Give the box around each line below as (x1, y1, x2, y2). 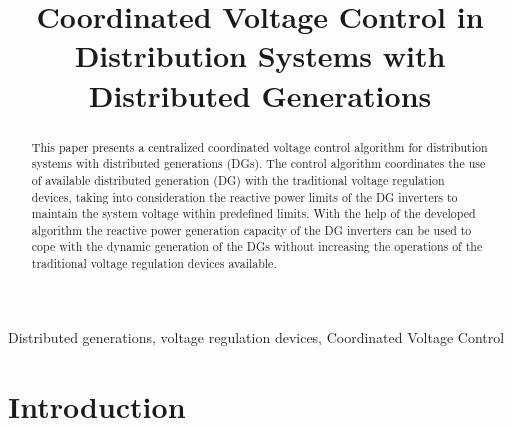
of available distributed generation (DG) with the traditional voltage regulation (31, 171, 445, 188)
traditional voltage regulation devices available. (31, 255, 277, 272)
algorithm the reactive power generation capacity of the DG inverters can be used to (31, 221, 472, 238)
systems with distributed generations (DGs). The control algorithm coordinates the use (31, 155, 486, 172)
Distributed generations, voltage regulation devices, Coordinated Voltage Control (8, 326, 505, 347)
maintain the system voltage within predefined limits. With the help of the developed (31, 205, 476, 222)
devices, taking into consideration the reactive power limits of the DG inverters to (31, 188, 458, 205)
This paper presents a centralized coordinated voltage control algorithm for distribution (31, 138, 488, 155)
